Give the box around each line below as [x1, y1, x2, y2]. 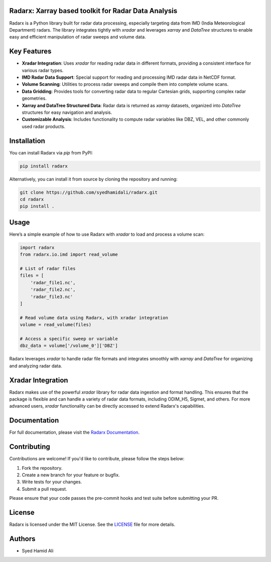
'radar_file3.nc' [30, 294, 73, 299]
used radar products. [22, 123, 65, 129]
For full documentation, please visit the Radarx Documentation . [9, 429, 140, 436]
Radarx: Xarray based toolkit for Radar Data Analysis [9, 7, 178, 15]
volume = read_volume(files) [20, 322, 92, 328]
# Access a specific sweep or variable [20, 336, 118, 341]
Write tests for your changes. [22, 479, 82, 485]
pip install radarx [20, 163, 68, 169]
